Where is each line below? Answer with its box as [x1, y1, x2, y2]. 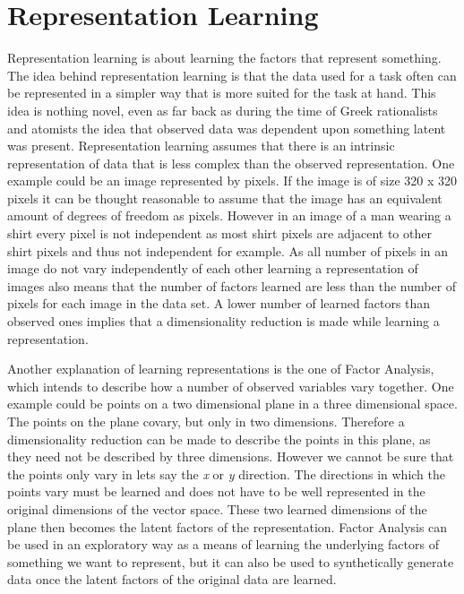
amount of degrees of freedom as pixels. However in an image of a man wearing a [7, 206, 451, 225]
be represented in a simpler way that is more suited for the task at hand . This [7, 83, 436, 102]
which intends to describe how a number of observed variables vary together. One [7, 376, 454, 395]
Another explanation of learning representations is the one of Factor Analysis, [7, 359, 434, 378]
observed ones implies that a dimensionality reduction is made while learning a [7, 312, 440, 331]
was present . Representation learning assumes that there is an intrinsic [7, 136, 395, 155]
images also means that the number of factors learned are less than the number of [7, 276, 457, 295]
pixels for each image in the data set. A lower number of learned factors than [7, 294, 431, 313]
